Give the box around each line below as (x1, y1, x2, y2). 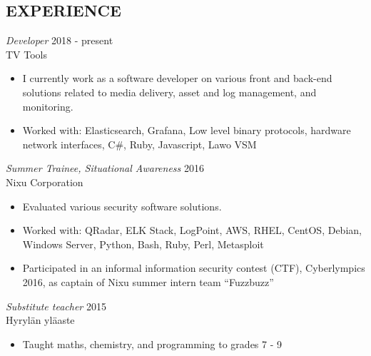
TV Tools (6, 46, 48, 61)
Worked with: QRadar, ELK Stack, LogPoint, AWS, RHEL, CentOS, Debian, (22, 223, 362, 238)
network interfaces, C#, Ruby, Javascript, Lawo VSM (22, 136, 257, 151)
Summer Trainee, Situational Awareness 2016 (6, 161, 204, 176)
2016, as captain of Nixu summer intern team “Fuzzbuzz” (22, 274, 274, 289)
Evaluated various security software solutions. (22, 198, 222, 213)
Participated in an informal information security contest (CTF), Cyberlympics (22, 260, 365, 275)
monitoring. (22, 98, 73, 113)
